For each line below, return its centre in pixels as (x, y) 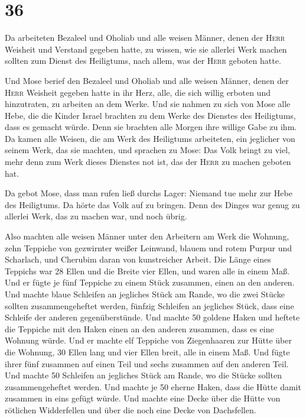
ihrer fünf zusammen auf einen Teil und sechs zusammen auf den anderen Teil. (147, 363)
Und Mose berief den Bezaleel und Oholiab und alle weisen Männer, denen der (147, 80)
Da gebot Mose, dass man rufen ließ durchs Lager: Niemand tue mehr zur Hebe (149, 193)
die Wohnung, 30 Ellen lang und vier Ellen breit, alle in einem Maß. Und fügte (147, 351)
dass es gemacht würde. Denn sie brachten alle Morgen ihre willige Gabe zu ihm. (151, 127)
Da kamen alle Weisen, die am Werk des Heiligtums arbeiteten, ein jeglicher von (150, 138)
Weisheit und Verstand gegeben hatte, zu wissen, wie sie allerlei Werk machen (146, 49)
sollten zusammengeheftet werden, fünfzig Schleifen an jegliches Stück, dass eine (149, 305)
